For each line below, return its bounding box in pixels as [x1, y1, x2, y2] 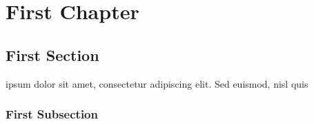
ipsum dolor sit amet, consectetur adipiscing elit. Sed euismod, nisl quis [6, 76, 308, 90]
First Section [6, 44, 99, 65]
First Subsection [6, 106, 98, 123]
